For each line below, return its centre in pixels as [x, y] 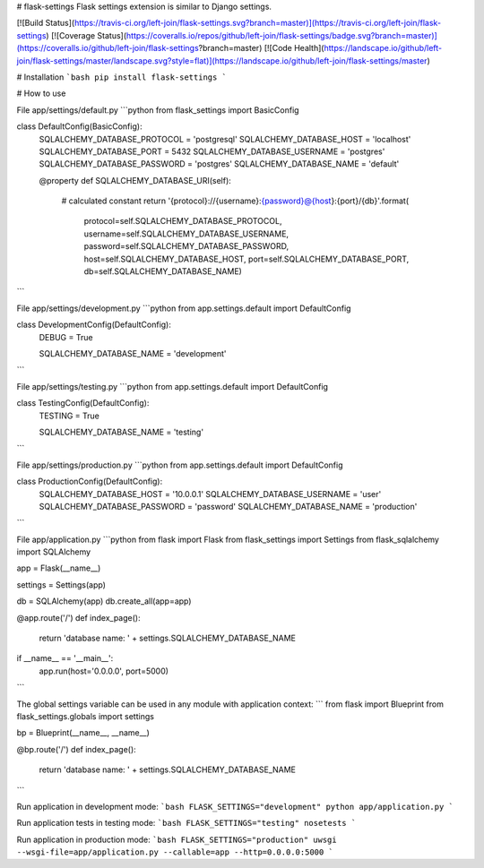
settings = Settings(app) [61, 584]
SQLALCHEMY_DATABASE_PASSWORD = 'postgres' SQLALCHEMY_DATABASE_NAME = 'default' [219, 164]
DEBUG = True [66, 337]
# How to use [41, 93]
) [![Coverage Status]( [86, 35]
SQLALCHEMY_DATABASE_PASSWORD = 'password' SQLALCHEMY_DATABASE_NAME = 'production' [228, 506]
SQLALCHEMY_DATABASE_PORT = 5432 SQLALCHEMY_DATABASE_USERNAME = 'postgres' [212, 151]
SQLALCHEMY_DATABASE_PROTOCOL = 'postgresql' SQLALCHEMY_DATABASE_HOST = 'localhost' [225, 139]
